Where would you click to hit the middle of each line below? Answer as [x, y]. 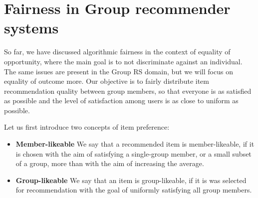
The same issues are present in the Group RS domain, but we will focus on [119, 71]
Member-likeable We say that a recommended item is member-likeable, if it [135, 144]
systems [31, 28]
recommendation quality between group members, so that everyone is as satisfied [128, 91]
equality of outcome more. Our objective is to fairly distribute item [107, 81]
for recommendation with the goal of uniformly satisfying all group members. [134, 190]
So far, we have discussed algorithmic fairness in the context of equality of [117, 52]
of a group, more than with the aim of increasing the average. [110, 163]
